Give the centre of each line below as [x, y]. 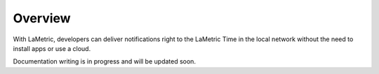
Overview [42, 18]
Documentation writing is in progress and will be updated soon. [105, 61]
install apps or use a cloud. [52, 48]
